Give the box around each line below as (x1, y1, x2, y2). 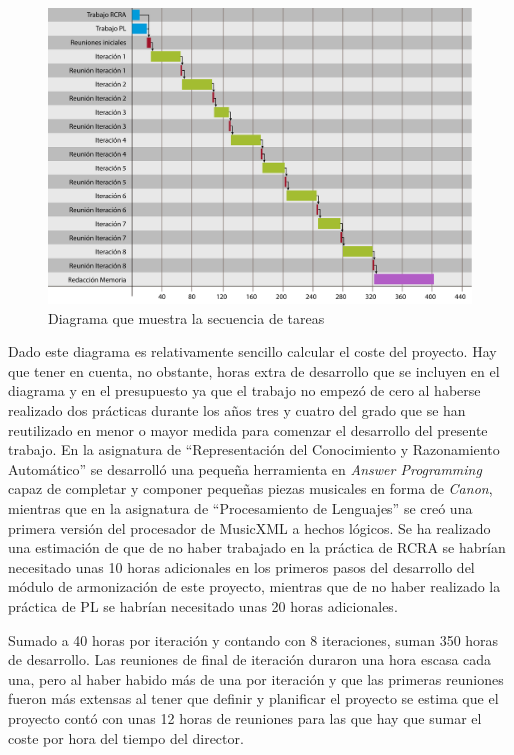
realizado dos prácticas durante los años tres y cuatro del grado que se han (8, 400, 466, 421)
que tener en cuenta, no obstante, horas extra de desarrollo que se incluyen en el (8, 360, 500, 381)
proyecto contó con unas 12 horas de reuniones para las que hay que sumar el (8, 707, 482, 728)
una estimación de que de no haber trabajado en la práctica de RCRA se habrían (8, 537, 506, 558)
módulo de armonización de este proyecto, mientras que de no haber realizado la (8, 576, 501, 597)
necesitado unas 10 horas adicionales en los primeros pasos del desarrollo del (8, 556, 475, 577)
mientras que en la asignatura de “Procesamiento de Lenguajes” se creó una (8, 497, 473, 518)
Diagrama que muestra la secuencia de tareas (48, 307, 325, 328)
